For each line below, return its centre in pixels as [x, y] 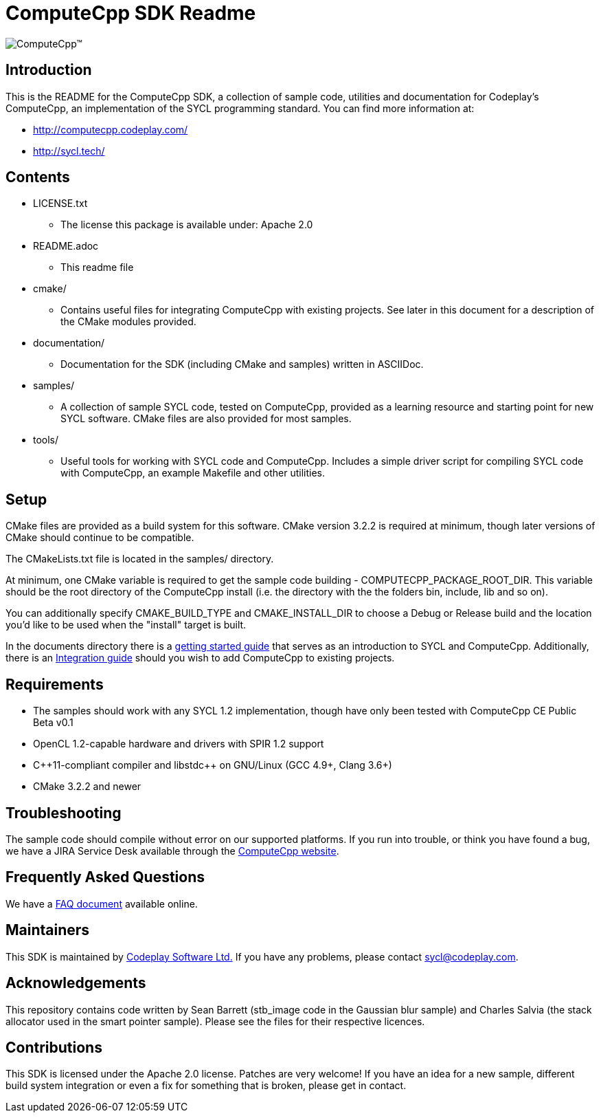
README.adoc [66, 246]
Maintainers [48, 930]
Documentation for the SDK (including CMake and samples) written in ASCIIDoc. [242, 364]
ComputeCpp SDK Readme [131, 13]
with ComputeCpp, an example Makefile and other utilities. [193, 473]
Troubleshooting [64, 813]
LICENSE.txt [60, 204]
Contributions [54, 1047]
